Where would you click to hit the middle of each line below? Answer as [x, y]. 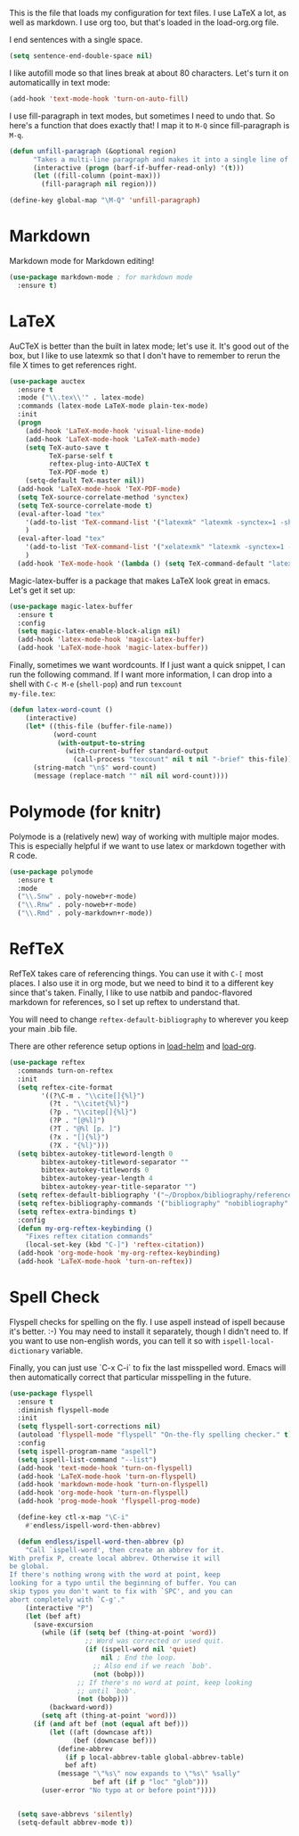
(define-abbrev [85, 1749]
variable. [67, 1350]
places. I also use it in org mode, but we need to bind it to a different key [141, 983]
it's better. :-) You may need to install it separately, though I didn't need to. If [149, 1331]
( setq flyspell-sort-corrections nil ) [89, 1427]
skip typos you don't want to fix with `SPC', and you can [121, 1592]
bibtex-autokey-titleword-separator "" [115, 1162]
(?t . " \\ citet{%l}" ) [89, 1104]
